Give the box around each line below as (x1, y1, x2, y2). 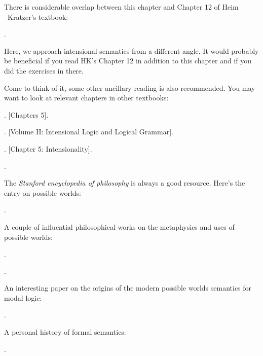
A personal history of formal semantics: (4, 327, 126, 337)
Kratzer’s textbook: (7, 11, 68, 22)
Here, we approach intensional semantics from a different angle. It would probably (4, 45, 259, 56)
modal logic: (4, 292, 42, 303)
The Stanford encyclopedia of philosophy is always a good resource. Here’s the (4, 177, 245, 188)
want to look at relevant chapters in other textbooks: (4, 92, 169, 103)
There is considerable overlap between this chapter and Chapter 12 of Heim (4, 2, 239, 12)
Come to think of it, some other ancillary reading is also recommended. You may (4, 82, 255, 93)
